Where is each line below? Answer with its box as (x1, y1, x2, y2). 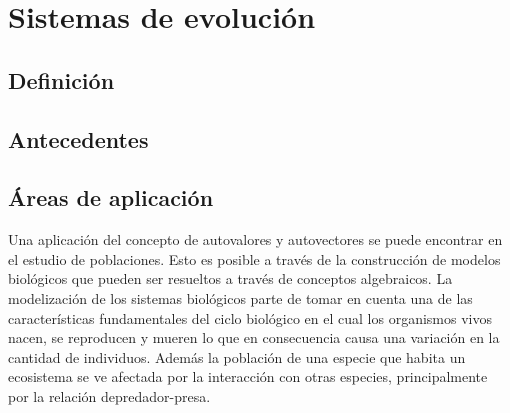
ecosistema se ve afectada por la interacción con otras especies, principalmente (8, 366, 488, 387)
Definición (8, 64, 115, 95)
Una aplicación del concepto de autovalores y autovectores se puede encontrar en (8, 229, 503, 250)
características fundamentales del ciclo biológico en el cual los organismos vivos (8, 307, 492, 328)
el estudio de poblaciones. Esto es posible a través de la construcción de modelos (8, 248, 501, 269)
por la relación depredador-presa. (8, 385, 211, 406)
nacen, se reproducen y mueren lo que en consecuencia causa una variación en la (8, 327, 500, 348)
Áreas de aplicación (8, 182, 214, 213)
